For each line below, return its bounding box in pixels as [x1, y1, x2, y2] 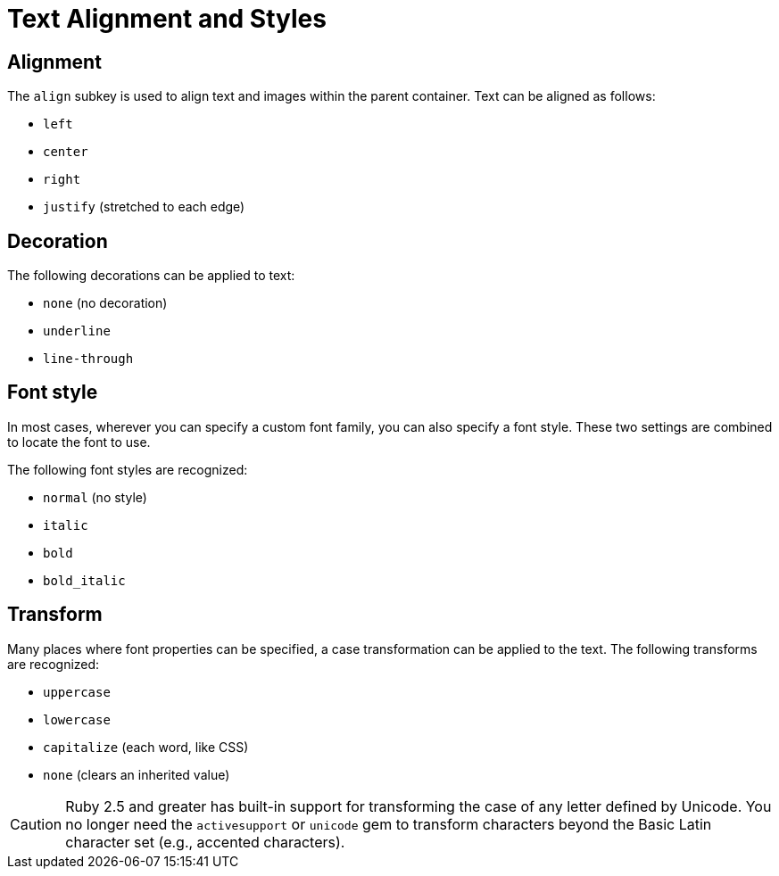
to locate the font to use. [7, 434, 151, 450]
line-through [43, 351, 134, 367]
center [43, 145, 88, 160]
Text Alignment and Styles [7, 4, 327, 34]
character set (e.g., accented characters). [65, 832, 345, 851]
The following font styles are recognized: [7, 461, 248, 477]
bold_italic [43, 573, 126, 588]
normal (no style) [43, 489, 147, 505]
